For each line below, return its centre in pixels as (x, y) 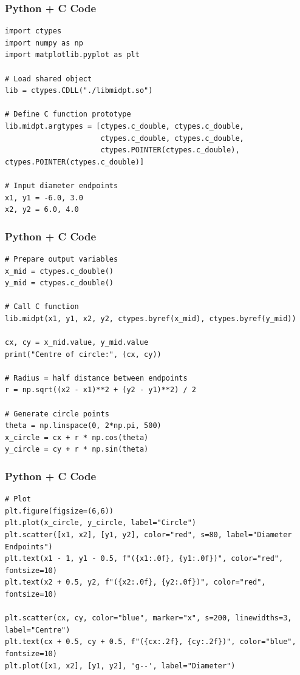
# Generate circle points (57, 414)
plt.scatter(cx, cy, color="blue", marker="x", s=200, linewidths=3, (148, 618)
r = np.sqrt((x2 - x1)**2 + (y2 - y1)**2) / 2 (101, 390)
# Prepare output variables (62, 259)
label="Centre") (38, 630)
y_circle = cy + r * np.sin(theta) (77, 449)
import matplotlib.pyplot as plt (72, 55)
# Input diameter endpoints (62, 185)
